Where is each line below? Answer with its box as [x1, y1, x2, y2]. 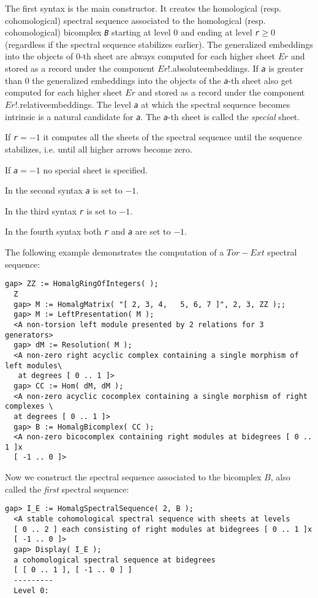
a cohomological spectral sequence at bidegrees [13, 555, 216, 564]
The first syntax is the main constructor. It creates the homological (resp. [5, 2, 281, 14]
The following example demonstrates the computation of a [5, 246, 224, 259]
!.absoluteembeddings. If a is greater [167, 62, 304, 75]
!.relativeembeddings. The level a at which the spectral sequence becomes [15, 97, 290, 110]
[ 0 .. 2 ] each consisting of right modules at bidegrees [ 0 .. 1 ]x [13, 524, 312, 534]
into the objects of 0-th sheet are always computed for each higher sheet [5, 50, 275, 62]
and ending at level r [180, 26, 260, 39]
